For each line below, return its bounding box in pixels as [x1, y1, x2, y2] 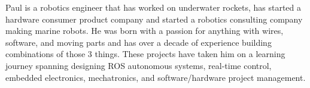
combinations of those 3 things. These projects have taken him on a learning [5, 48, 285, 60]
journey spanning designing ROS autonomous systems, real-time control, [5, 59, 272, 71]
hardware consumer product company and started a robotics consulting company [5, 12, 303, 25]
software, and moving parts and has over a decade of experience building [5, 36, 272, 48]
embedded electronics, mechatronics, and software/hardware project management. [5, 71, 306, 83]
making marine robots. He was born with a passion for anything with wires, [5, 24, 284, 37]
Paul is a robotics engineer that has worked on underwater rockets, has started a [5, 1, 302, 13]
